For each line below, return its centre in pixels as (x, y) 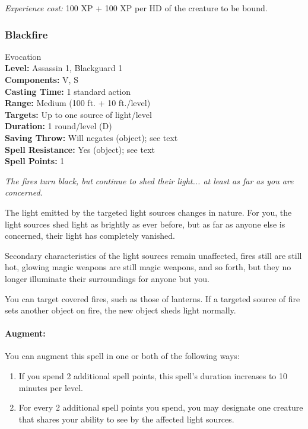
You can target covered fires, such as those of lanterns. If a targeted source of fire (153, 298)
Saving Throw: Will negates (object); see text (91, 137)
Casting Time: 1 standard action (68, 91)
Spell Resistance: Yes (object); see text (80, 149)
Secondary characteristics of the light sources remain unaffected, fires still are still (153, 255)
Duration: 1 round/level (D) (58, 126)
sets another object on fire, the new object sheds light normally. (120, 310)
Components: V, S (42, 79)
